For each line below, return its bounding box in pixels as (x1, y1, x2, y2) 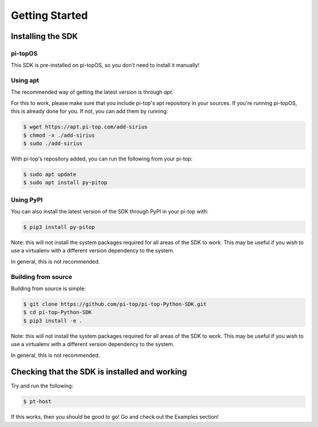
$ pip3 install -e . (23, 317, 82, 324)
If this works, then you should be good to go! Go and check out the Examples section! (11, 413, 219, 421)
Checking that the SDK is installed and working (11, 367, 187, 377)
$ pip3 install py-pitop (23, 224, 95, 231)
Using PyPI (11, 195, 43, 203)
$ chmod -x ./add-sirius (23, 132, 95, 139)
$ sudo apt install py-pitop (23, 179, 108, 186)
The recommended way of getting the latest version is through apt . (11, 88, 174, 96)
